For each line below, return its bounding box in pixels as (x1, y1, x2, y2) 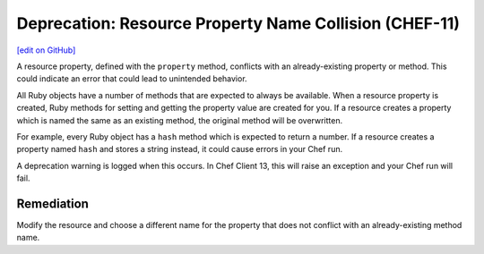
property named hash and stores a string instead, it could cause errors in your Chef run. (16, 144, 343, 155)
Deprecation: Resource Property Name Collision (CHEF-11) (16, 13, 461, 33)
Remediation (16, 196, 90, 211)
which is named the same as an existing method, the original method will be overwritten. (16, 114, 343, 125)
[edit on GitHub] (16, 45, 76, 55)
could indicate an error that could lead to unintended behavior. (16, 73, 247, 84)
